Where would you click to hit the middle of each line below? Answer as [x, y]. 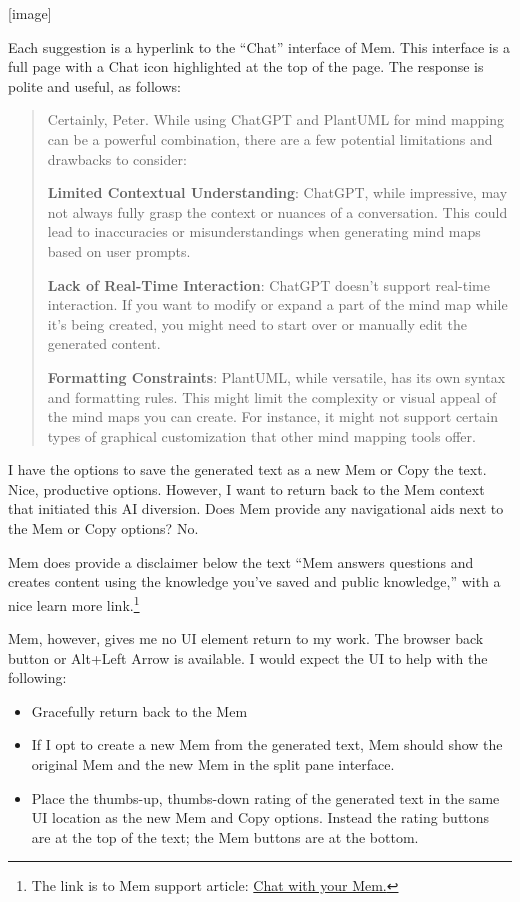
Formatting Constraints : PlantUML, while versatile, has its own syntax [276, 376]
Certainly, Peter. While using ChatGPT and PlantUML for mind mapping [275, 119]
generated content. [104, 343]
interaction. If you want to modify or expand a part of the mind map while [277, 304]
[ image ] [30, 13]
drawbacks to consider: [117, 158]
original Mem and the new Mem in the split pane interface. [213, 764]
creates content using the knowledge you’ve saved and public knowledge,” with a [254, 581]
